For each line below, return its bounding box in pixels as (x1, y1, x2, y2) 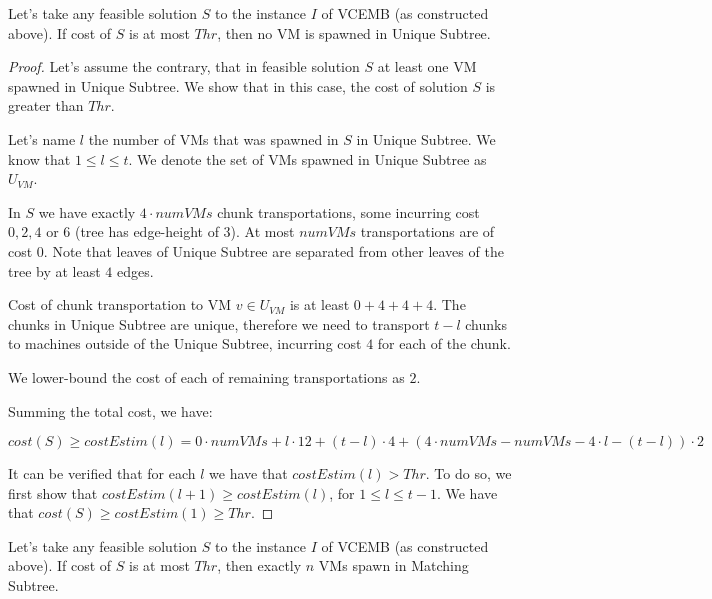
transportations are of (360, 221, 495, 242)
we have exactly (38, 201, 136, 222)
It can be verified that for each (8, 463, 196, 484)
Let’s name (8, 128, 76, 149)
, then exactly (217, 555, 302, 576)
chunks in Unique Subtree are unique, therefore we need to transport (8, 313, 430, 334)
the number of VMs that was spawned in (88, 128, 339, 149)
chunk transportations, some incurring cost (217, 201, 480, 222)
